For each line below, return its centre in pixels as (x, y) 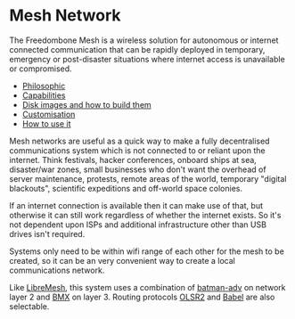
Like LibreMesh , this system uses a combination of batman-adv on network (148, 287)
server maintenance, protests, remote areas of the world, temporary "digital (148, 178)
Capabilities (44, 95)
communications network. (57, 270)
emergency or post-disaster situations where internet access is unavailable (147, 59)
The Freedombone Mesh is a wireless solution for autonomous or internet (144, 40)
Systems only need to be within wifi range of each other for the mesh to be (147, 251)
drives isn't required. (47, 233)
